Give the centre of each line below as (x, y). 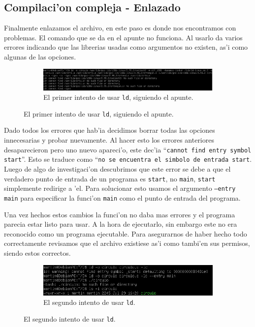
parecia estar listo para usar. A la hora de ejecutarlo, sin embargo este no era (121, 224)
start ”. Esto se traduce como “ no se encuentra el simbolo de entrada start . (128, 159)
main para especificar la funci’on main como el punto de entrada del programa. (122, 197)
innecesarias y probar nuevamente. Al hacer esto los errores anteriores (109, 140)
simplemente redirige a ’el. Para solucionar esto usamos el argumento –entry (120, 188)
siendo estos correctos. (37, 253)
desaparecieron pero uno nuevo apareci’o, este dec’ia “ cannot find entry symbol (128, 149)
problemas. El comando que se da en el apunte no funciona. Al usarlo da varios (123, 37)
